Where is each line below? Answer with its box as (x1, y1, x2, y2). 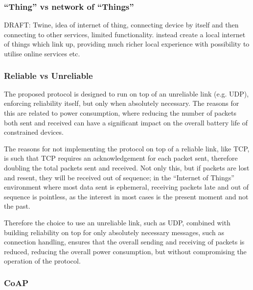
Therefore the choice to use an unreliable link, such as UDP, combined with (4, 217, 230, 227)
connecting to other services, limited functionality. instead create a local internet (4, 29, 246, 39)
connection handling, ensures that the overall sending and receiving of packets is (4, 237, 245, 247)
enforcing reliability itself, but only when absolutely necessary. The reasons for (4, 98, 239, 108)
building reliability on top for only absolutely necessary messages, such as (4, 227, 224, 237)
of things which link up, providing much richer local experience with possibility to (4, 39, 250, 49)
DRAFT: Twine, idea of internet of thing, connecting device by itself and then (4, 20, 239, 30)
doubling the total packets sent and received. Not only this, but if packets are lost (4, 162, 250, 172)
